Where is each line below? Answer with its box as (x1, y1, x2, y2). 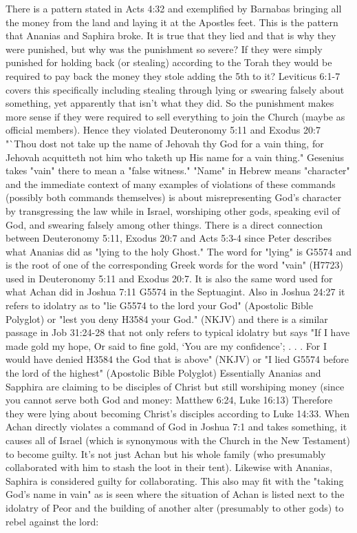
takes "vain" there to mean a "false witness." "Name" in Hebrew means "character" (6, 163, 350, 178)
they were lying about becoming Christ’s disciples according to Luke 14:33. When (6, 406, 349, 420)
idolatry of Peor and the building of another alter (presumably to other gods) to (6, 500, 344, 514)
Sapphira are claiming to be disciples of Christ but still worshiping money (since (6, 379, 345, 393)
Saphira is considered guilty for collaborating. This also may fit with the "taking (6, 473, 344, 488)
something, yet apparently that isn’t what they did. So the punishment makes (6, 96, 334, 110)
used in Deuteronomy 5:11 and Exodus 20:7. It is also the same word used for (6, 271, 333, 285)
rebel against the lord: (6, 514, 99, 528)
